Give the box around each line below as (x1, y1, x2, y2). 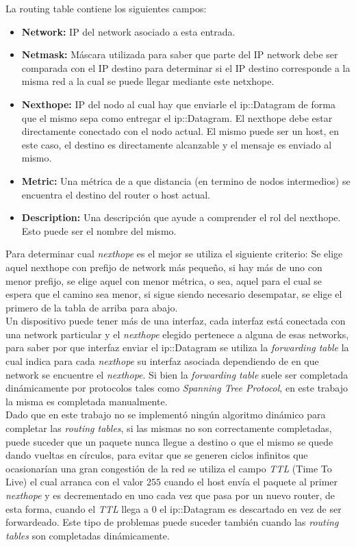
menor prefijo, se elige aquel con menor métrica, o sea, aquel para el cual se (5, 273, 322, 288)
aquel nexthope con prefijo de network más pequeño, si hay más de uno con (5, 259, 322, 274)
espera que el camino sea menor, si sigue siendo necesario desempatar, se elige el (5, 287, 342, 301)
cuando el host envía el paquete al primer (164, 474, 338, 489)
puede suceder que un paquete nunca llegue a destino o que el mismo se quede (5, 434, 333, 448)
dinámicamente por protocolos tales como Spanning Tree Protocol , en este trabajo (5, 381, 348, 395)
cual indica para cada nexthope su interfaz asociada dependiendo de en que (5, 354, 319, 368)
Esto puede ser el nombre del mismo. (21, 223, 177, 238)
